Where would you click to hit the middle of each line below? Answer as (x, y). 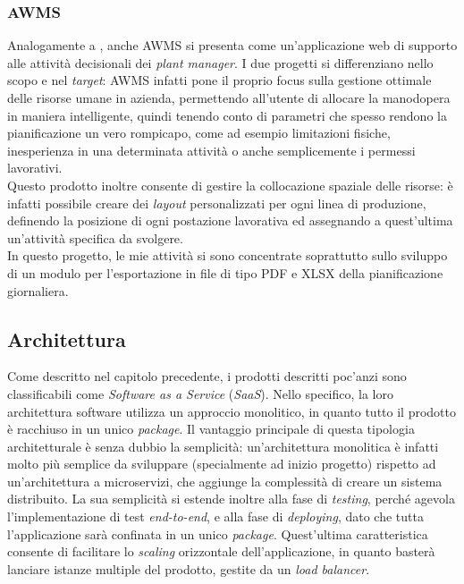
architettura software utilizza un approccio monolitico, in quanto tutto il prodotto (232, 411)
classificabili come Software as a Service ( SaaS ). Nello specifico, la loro (200, 393)
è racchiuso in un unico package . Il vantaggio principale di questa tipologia (211, 429)
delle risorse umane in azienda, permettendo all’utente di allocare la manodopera (229, 97)
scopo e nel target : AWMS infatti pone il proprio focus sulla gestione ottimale (219, 80)
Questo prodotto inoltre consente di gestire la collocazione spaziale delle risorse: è (230, 185)
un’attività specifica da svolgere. (95, 237)
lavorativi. (35, 168)
